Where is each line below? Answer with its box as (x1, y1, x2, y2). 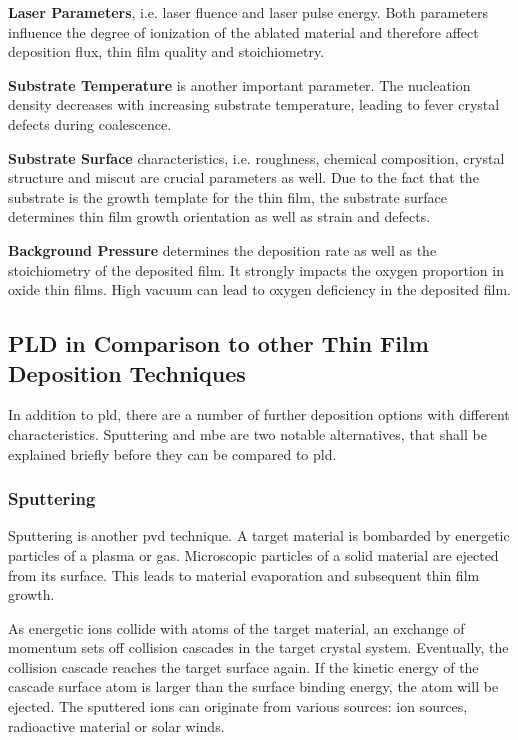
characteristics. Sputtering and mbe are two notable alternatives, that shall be (8, 423, 487, 444)
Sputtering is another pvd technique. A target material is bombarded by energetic (8, 525, 510, 546)
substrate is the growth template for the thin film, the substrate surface (8, 186, 447, 207)
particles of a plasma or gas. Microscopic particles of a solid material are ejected (8, 544, 499, 565)
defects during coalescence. (8, 113, 172, 134)
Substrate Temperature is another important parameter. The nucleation (8, 74, 471, 95)
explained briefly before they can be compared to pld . (8, 443, 337, 464)
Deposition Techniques (8, 357, 246, 388)
